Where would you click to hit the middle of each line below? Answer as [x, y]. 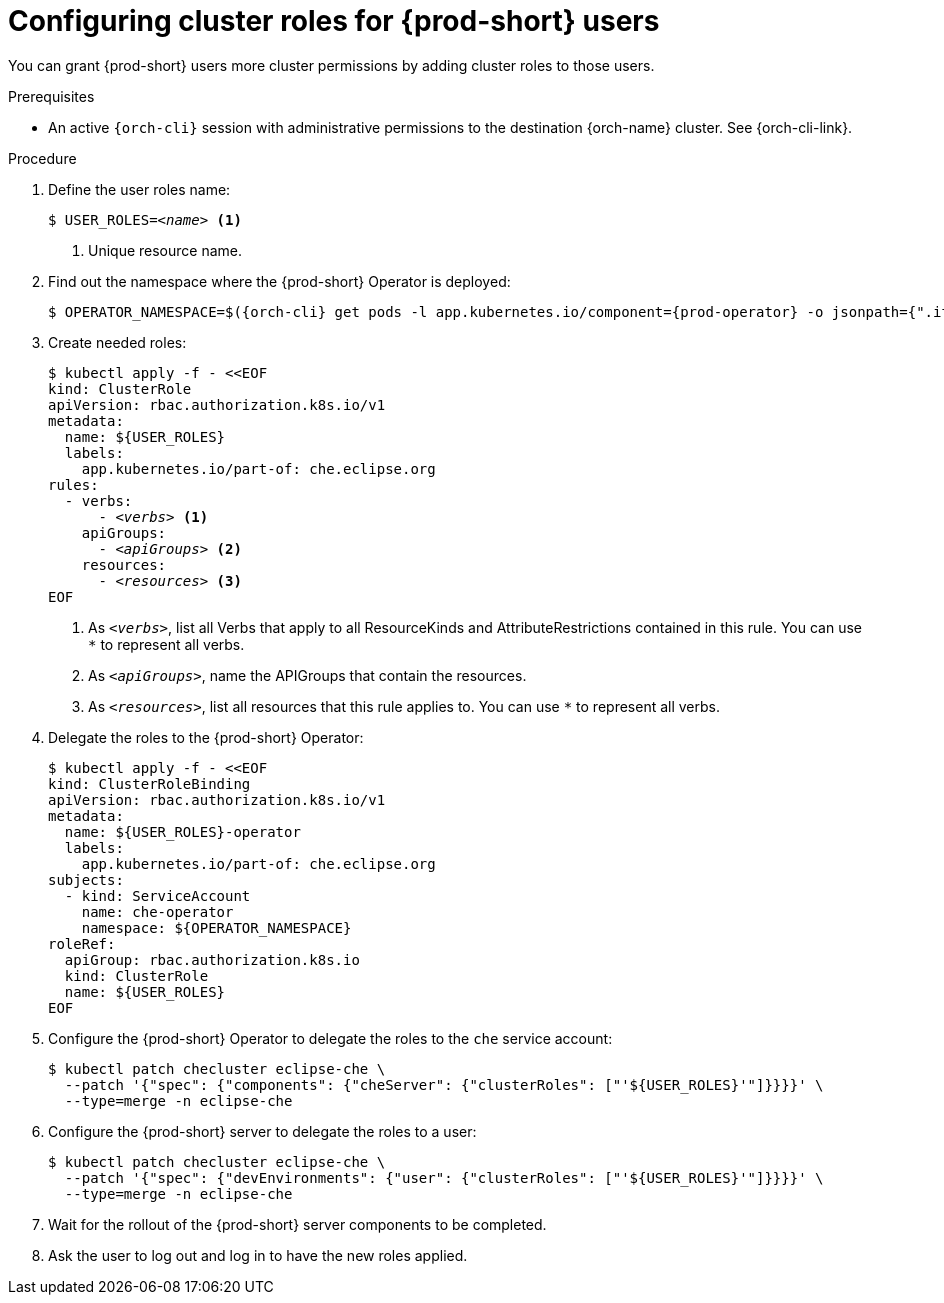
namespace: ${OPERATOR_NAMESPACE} [216, 927]
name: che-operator [157, 911]
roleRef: [82, 943]
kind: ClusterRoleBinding [149, 783]
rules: [73, 484]
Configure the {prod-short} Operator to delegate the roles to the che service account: [330, 1038]
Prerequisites [51, 96]
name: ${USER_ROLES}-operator [182, 831]
